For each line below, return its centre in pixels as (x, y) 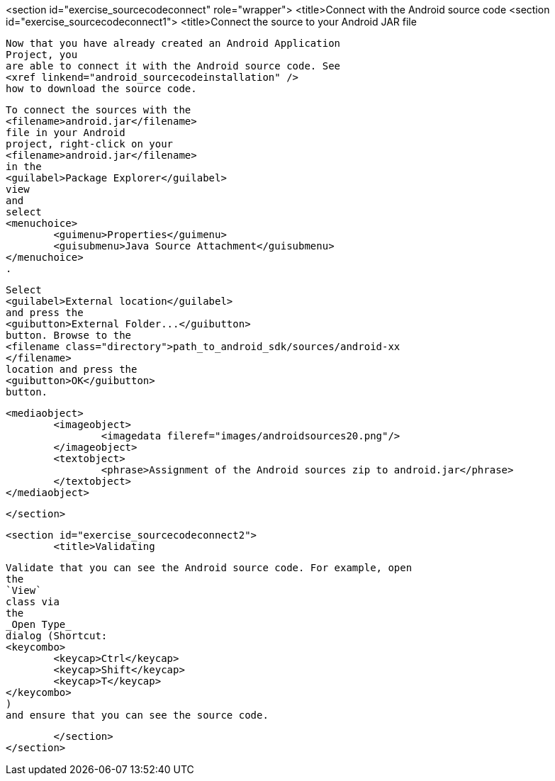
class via (33, 602)
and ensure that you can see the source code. (137, 715)
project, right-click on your (90, 144)
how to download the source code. (101, 89)
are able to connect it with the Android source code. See (173, 66)
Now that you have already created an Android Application (173, 43)
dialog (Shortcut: (57, 636)
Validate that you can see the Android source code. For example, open (209, 568)
